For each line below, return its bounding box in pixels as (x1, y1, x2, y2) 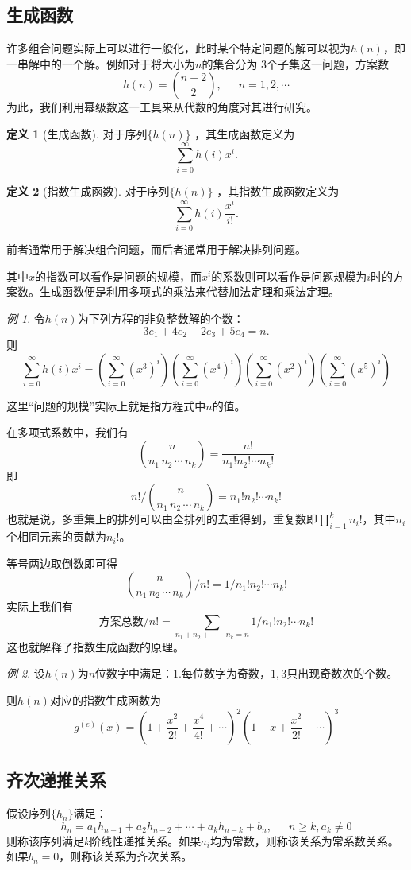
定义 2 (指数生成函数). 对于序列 (6, 182, 170, 199)
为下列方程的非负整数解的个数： (77, 309, 244, 326)
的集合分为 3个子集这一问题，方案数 (202, 55, 390, 72)
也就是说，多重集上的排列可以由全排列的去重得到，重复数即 (6, 511, 317, 527)
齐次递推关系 (6, 767, 106, 792)
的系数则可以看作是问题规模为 (211, 267, 367, 284)
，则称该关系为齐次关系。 (59, 848, 193, 864)
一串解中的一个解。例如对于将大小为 (6, 55, 195, 72)
